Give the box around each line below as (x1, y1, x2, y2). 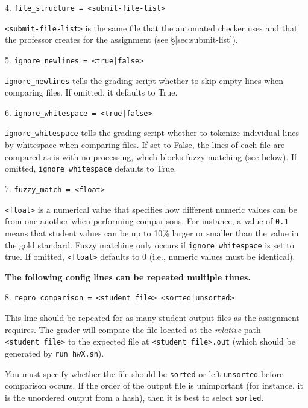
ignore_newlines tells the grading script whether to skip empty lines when (5, 74, 284, 86)
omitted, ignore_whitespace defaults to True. (5, 162, 177, 175)
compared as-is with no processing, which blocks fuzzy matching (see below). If (5, 150, 297, 163)
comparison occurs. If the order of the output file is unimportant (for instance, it (5, 379, 303, 392)
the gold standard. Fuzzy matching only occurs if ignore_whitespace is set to (5, 238, 294, 251)
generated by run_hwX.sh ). (5, 346, 104, 359)
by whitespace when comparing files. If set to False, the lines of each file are (5, 138, 285, 151)
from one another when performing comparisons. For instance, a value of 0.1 (5, 215, 289, 227)
